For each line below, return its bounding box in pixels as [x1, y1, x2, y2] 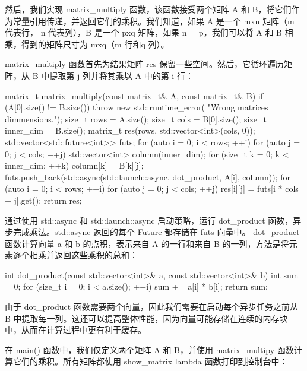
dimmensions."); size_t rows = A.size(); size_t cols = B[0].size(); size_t [5, 112, 267, 125]
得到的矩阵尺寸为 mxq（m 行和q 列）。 [21, 37, 169, 50]
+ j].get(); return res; [5, 194, 82, 206]
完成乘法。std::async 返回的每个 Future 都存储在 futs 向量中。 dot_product [12, 226, 300, 238]
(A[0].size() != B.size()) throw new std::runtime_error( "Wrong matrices [5, 101, 268, 113]
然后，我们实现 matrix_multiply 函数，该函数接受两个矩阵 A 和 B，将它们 [5, 3, 292, 15]
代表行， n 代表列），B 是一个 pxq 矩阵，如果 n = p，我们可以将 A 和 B [5, 26, 283, 39]
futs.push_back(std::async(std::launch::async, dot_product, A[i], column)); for [5, 170, 290, 183]
